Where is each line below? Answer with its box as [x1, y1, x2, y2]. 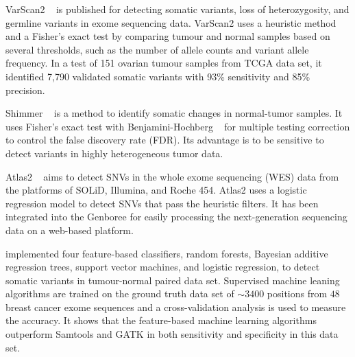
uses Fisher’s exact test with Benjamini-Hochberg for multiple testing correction [5, 119, 350, 133]
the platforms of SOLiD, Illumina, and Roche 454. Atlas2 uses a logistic [5, 183, 307, 197]
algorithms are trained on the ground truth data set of [5, 286, 234, 301]
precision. [5, 82, 45, 97]
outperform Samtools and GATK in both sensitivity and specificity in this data [5, 327, 339, 341]
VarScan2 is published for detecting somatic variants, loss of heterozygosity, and [5, 2, 350, 16]
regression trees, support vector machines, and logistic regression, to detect [5, 260, 320, 274]
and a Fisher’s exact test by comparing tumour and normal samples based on [5, 29, 330, 43]
